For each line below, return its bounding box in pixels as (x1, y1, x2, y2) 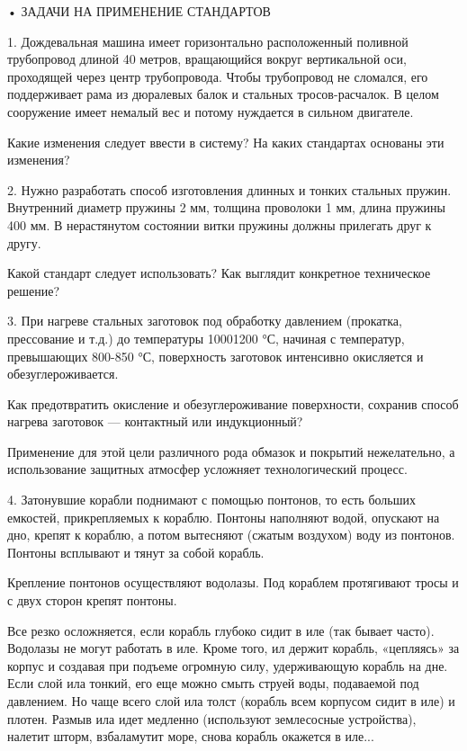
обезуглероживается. (7, 364, 119, 383)
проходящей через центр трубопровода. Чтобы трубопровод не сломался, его (7, 67, 428, 85)
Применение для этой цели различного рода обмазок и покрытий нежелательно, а (7, 442, 455, 460)
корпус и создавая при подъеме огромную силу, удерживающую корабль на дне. (7, 656, 448, 675)
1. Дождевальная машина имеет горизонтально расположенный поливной (7, 31, 409, 50)
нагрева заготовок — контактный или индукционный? (7, 412, 303, 431)
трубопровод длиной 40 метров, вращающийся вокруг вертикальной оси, (7, 49, 407, 68)
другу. (7, 233, 41, 252)
